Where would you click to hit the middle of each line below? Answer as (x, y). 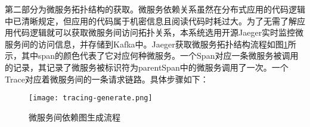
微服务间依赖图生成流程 (75, 117)
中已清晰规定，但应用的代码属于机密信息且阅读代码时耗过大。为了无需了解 (151, 20)
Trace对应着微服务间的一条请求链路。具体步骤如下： (107, 79)
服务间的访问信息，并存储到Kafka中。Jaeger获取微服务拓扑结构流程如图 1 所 (151, 44)
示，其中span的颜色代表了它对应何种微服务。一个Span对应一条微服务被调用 (152, 55)
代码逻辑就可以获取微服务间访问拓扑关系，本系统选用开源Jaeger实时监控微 (158, 32)
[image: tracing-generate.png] (91, 98)
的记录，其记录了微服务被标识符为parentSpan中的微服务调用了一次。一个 (147, 67)
